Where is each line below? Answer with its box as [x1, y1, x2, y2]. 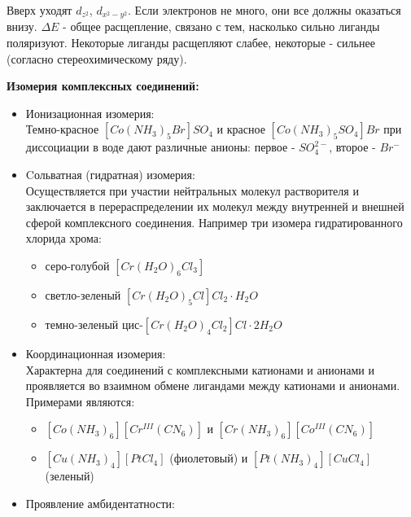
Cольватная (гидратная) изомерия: [25, 166, 195, 183]
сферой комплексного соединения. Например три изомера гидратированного [25, 213, 403, 230]
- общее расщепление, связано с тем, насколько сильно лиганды [63, 18, 380, 35]
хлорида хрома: [25, 230, 102, 247]
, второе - [329, 138, 376, 156]
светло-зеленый [45, 286, 121, 303]
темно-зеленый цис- [45, 315, 143, 332]
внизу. [7, 18, 37, 35]
